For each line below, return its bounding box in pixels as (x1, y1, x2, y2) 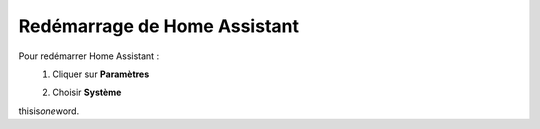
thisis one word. (18, 105, 80, 117)
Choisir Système (52, 86, 122, 99)
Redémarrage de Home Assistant (18, 15, 300, 37)
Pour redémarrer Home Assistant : (18, 50, 160, 62)
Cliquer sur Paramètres (52, 68, 150, 80)
